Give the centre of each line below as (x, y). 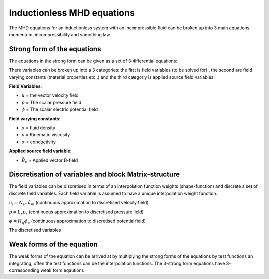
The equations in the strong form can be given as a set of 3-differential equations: (93, 61)
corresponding (24, 270)
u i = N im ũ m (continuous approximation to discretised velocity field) (79, 203)
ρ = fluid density (39, 128)
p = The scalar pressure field (52, 102)
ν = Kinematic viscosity (46, 135)
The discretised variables (35, 230)
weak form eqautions (62, 270)
